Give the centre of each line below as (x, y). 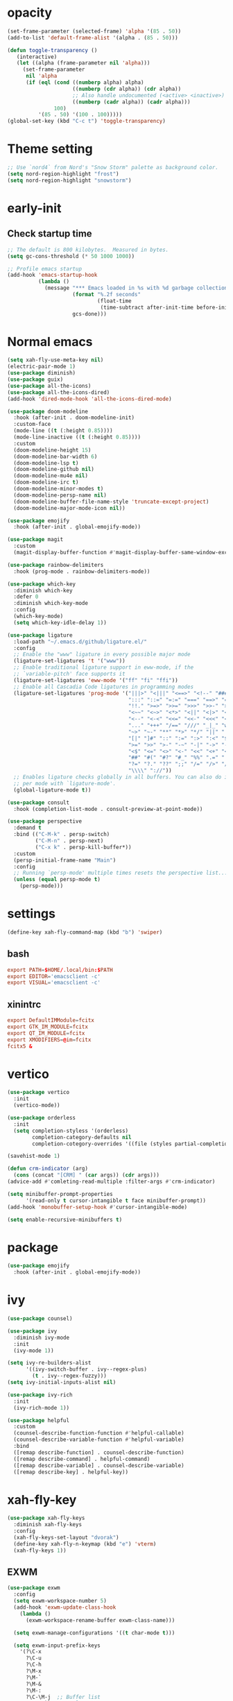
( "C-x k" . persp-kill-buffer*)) (83, 847)
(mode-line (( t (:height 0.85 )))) (63, 431)
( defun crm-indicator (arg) (48, 1169)
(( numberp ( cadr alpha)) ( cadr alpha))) (131, 102)
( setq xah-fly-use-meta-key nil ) (55, 360)
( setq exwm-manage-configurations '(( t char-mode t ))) (94, 1633)
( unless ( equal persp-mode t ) (57, 880)
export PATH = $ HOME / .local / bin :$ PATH (60, 970)
